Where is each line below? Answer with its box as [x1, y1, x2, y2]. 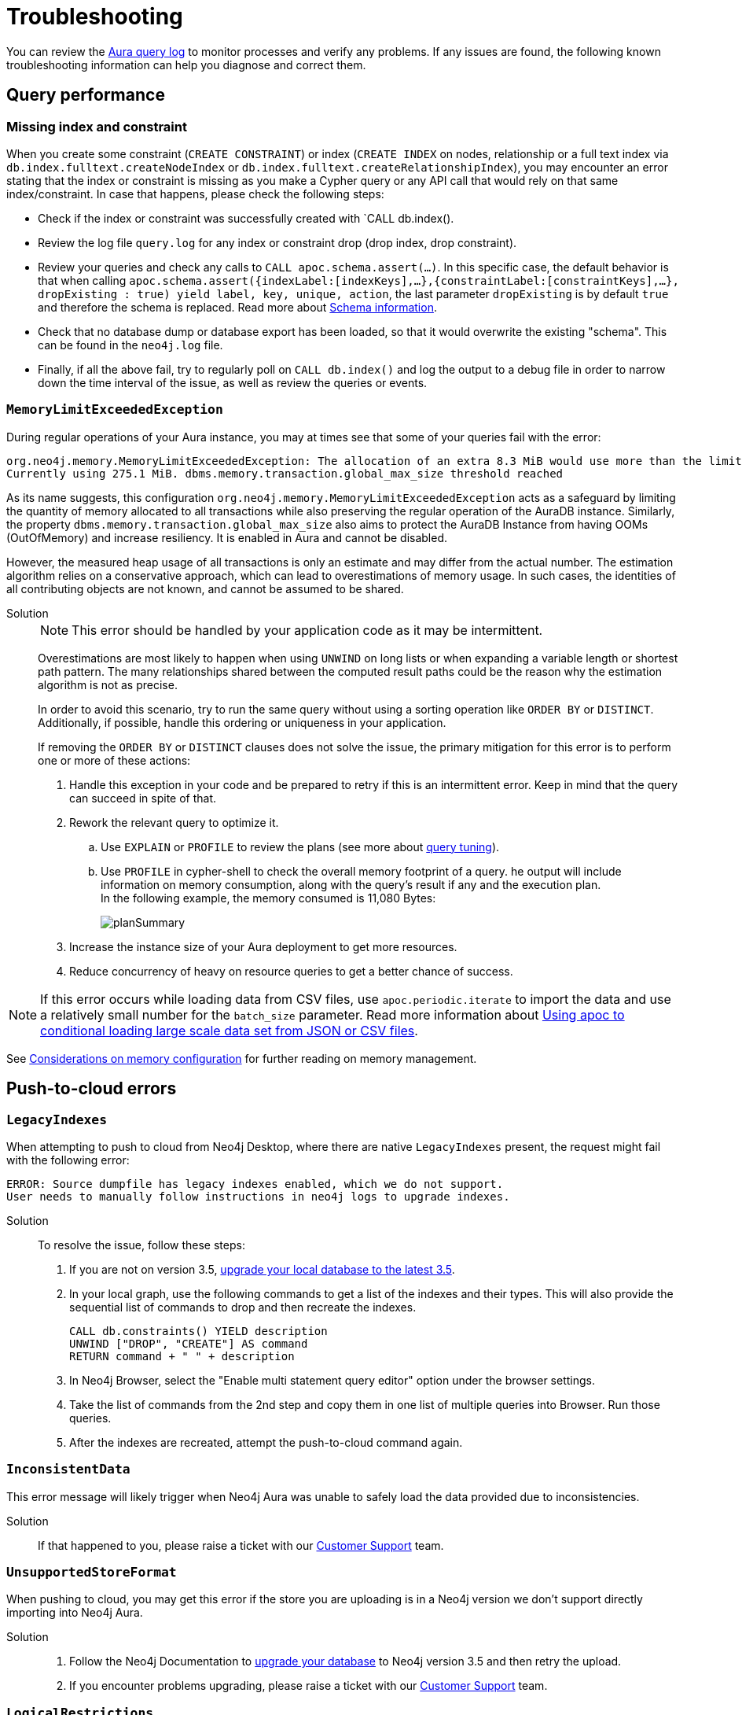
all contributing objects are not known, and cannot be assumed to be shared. [6, 581, 404, 596]
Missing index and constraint [6, 118, 187, 135]
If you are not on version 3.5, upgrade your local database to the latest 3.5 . [69, 1262, 455, 1276]
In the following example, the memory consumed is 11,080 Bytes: [101, 891, 436, 905]
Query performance [6, 85, 165, 105]
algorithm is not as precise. [38, 677, 178, 692]
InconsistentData [6, 1462, 130, 1477]
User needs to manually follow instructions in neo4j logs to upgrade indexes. [6, 1189, 510, 1203]
